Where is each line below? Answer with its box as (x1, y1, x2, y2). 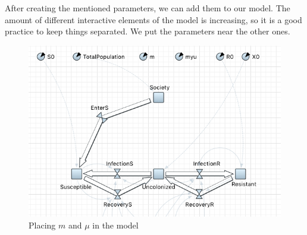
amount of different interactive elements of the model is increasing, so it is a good (5, 13, 302, 26)
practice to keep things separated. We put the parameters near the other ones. (5, 25, 290, 37)
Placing (29, 218, 56, 231)
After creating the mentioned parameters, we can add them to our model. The (5, 2, 290, 14)
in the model (92, 218, 139, 231)
